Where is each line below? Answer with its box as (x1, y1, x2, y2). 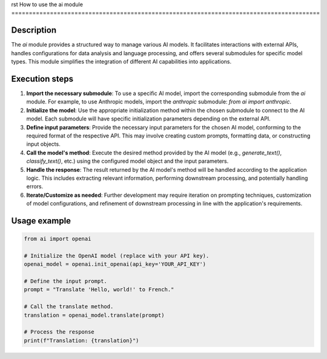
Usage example (11, 216, 71, 226)
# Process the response (24, 329, 95, 335)
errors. (26, 183, 44, 190)
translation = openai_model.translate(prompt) (24, 312, 165, 318)
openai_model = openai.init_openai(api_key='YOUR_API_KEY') (24, 261, 206, 268)
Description (11, 25, 57, 36)
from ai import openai (24, 235, 91, 242)
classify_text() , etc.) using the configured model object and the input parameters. (26, 157, 229, 165)
